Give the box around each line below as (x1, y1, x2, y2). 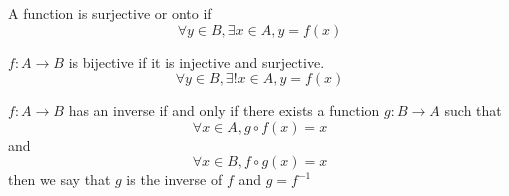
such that (444, 100, 502, 121)
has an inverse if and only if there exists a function (68, 100, 380, 121)
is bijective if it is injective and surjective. (68, 51, 325, 72)
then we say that (8, 169, 111, 190)
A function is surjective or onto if (8, 3, 212, 23)
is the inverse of (126, 169, 223, 190)
